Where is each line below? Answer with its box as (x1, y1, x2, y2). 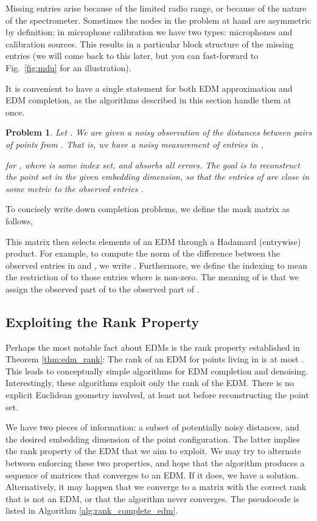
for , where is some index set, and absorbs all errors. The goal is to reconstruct (5, 158, 300, 171)
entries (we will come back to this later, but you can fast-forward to (5, 49, 259, 62)
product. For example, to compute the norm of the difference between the (5, 247, 280, 260)
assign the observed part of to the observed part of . (5, 282, 200, 295)
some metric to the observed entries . (5, 182, 144, 195)
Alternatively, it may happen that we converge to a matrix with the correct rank (5, 480, 307, 493)
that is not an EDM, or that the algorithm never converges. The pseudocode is (5, 492, 299, 505)
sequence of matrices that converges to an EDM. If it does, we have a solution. (5, 468, 299, 481)
